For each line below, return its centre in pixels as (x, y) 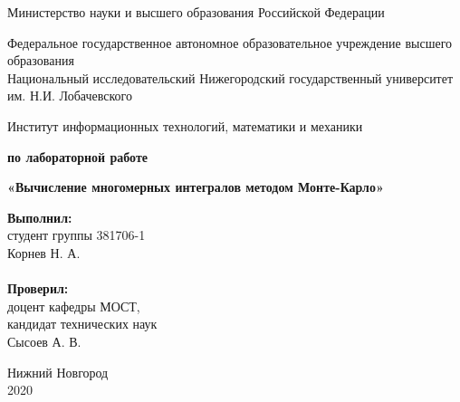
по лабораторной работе (78, 156)
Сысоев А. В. (44, 341)
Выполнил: (40, 217)
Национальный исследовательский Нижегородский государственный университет (230, 77)
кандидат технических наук (82, 324)
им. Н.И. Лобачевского (70, 96)
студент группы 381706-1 (77, 235)
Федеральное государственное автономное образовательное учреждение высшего (230, 42)
